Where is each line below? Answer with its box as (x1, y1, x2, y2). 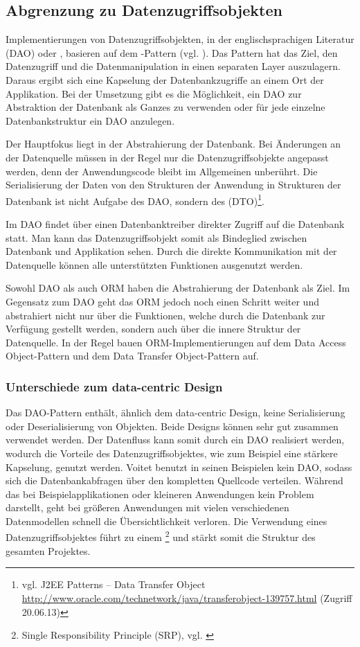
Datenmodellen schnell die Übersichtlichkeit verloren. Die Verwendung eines (6, 513, 327, 528)
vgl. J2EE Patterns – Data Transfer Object (21, 577, 206, 592)
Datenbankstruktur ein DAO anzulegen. (6, 113, 175, 127)
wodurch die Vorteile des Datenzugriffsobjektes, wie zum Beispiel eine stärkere (6, 445, 338, 460)
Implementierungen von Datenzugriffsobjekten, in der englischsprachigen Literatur (6, 32, 354, 46)
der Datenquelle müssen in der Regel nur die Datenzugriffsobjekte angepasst (6, 150, 329, 164)
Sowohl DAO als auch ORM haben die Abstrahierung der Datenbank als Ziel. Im (6, 281, 350, 295)
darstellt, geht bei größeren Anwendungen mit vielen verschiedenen (6, 500, 289, 515)
